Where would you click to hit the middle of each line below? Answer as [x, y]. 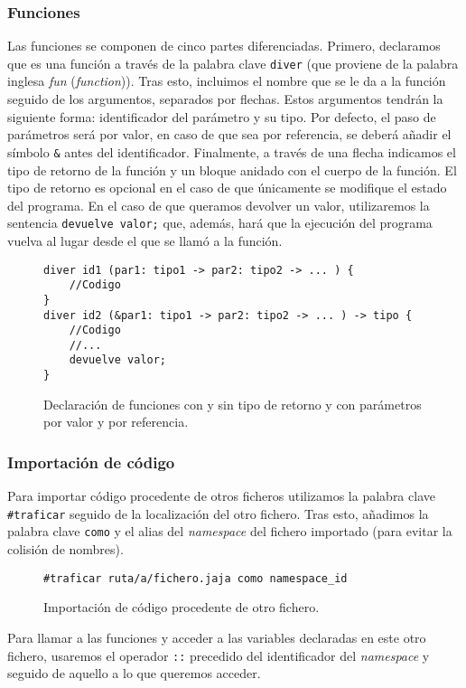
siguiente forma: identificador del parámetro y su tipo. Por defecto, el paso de [222, 116]
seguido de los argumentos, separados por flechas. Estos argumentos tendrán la [225, 99]
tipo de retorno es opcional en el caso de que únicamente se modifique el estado [227, 188]
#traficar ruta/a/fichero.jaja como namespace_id [196, 578]
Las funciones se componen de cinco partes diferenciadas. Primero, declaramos [224, 46]
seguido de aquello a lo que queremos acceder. [134, 673]
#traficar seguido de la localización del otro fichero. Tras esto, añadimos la [218, 513]
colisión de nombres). [65, 549]
